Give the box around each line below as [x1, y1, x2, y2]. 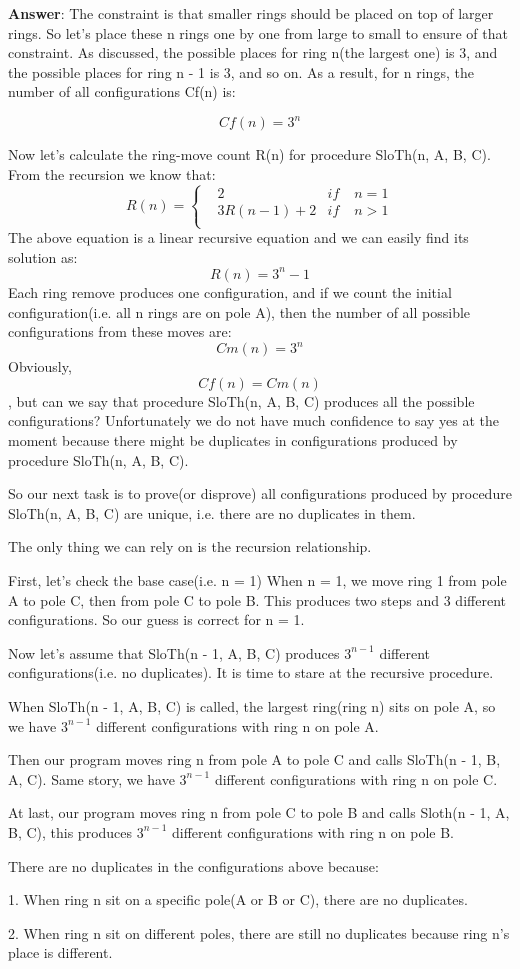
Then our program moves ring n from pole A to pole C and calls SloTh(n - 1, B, [8, 749, 501, 770]
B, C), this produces [8, 821, 133, 842]
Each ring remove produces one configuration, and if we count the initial [8, 281, 452, 302]
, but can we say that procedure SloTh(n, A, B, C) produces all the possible [8, 390, 475, 411]
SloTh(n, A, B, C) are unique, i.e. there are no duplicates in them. [8, 502, 416, 523]
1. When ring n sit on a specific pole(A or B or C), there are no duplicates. [8, 889, 468, 910]
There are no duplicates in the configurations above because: [8, 855, 379, 876]
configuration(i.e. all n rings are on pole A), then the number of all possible [8, 301, 471, 322]
